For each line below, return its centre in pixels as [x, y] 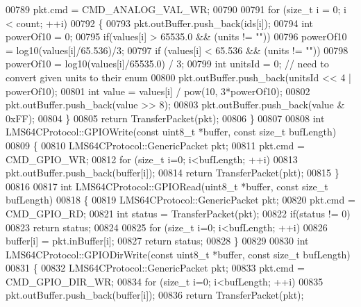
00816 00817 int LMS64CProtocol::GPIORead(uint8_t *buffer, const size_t [167, 186]
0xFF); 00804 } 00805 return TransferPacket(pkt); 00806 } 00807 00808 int [165, 118]
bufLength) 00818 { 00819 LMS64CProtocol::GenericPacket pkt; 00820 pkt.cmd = [180, 200]
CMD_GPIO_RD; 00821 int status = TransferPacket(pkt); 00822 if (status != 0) [178, 213]
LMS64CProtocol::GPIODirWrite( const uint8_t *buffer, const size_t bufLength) [178, 254]
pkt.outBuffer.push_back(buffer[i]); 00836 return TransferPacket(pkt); [155, 295]
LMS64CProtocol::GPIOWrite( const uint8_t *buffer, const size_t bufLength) [171, 132]
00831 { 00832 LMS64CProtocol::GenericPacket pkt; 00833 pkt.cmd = [155, 268]
